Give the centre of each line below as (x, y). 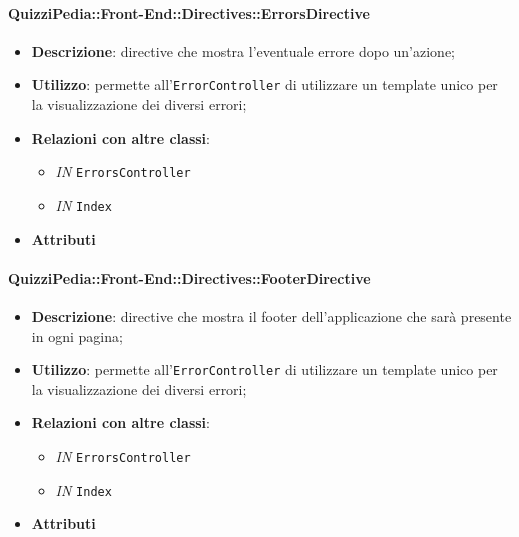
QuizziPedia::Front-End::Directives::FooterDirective (189, 277)
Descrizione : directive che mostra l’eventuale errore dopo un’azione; (243, 50)
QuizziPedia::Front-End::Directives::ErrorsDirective (189, 12)
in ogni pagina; (77, 335)
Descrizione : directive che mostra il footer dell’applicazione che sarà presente (271, 315)
